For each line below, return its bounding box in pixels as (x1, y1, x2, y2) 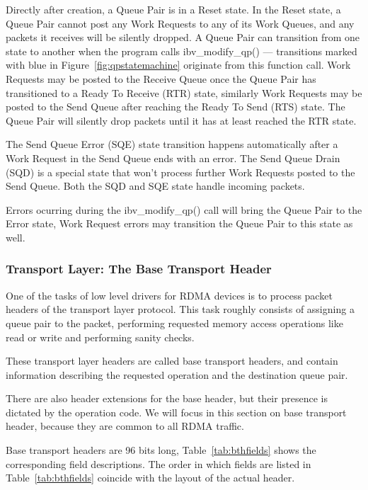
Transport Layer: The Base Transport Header (6, 260, 272, 278)
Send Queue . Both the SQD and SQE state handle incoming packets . (6, 178, 305, 193)
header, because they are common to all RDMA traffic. (6, 418, 244, 433)
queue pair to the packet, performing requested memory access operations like (6, 315, 343, 330)
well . (6, 229, 25, 244)
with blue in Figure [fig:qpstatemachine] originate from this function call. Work (6, 57, 351, 72)
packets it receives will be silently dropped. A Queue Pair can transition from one (6, 30, 360, 45)
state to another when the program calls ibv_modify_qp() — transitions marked (6, 43, 357, 58)
